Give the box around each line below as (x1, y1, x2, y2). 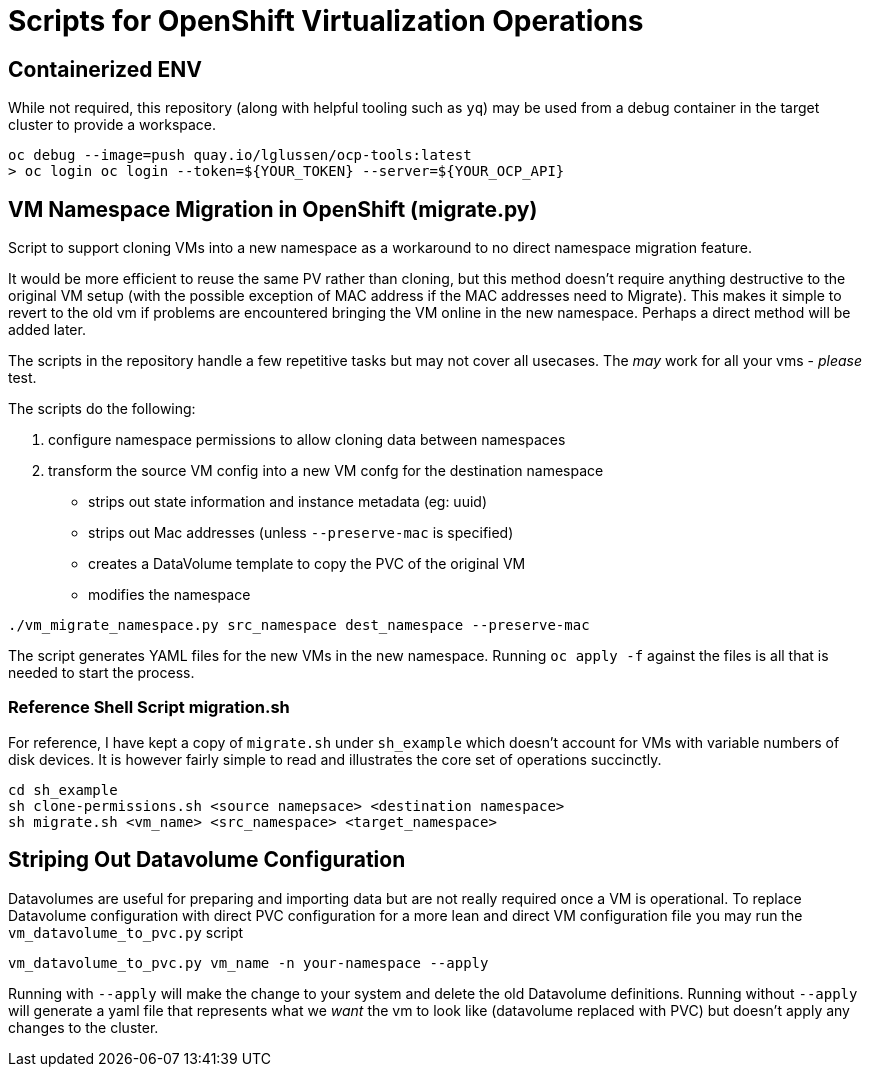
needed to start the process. (8, 664, 195, 682)
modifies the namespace (88, 586, 251, 604)
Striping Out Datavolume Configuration (8, 847, 406, 873)
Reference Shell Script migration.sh (8, 697, 290, 718)
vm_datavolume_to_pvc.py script (8, 923, 244, 941)
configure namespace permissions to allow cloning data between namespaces (48, 431, 566, 449)
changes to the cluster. (8, 1018, 159, 1036)
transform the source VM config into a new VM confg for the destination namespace (48, 462, 604, 480)
